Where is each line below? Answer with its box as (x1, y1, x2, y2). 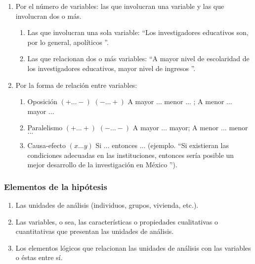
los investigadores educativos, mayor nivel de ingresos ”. (27, 63, 196, 73)
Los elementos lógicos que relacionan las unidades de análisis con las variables (15, 242, 251, 253)
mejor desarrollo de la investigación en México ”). (27, 159, 177, 170)
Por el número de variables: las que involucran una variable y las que (15, 1, 224, 11)
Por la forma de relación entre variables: (15, 79, 137, 90)
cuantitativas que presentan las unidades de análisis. (15, 226, 174, 236)
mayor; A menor (169, 122, 219, 133)
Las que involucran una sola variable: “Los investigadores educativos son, (27, 27, 249, 38)
